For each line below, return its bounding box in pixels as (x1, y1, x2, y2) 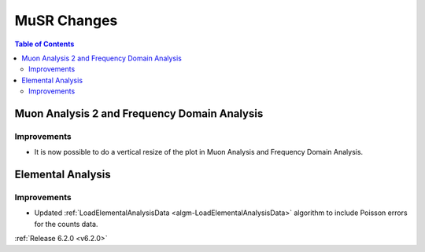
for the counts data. (34, 219, 98, 228)
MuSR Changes (14, 12, 118, 29)
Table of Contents (14, 39, 75, 49)
